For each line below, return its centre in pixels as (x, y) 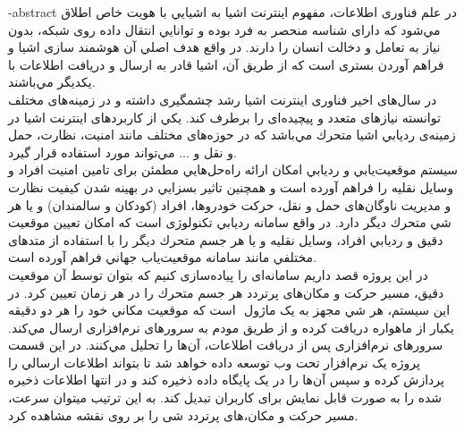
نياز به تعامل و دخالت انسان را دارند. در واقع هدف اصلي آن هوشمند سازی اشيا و (224, 47)
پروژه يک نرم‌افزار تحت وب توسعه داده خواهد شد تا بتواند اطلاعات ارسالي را (214, 362)
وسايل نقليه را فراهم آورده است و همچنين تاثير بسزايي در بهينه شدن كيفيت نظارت (231, 186)
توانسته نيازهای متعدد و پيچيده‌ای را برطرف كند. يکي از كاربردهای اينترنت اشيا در (224, 117)
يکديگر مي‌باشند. (52, 82)
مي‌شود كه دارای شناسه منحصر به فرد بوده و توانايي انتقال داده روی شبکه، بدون (224, 29)
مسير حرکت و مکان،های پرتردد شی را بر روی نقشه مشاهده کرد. (183, 414)
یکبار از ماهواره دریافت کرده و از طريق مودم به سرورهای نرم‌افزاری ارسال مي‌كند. (231, 327)
